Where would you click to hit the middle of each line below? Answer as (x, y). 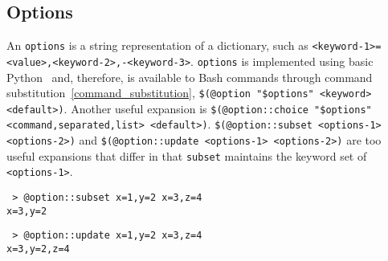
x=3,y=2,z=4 (38, 249)
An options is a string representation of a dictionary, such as (157, 45)
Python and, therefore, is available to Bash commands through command (190, 77)
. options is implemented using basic (282, 61)
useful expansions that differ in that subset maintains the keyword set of (187, 155)
